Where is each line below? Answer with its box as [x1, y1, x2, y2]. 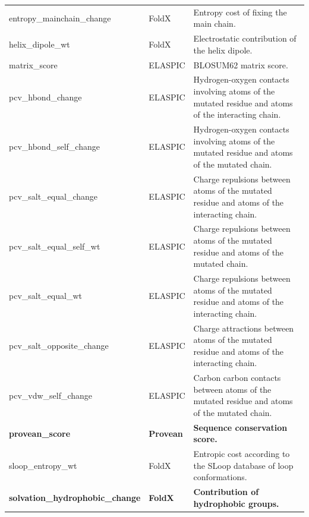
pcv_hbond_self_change [9, 140, 100, 153]
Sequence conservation [193, 421, 288, 433]
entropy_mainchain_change [9, 11, 111, 24]
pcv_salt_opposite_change [9, 339, 109, 351]
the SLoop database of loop [193, 459, 294, 471]
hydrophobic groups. [193, 497, 279, 509]
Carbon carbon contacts [193, 371, 281, 384]
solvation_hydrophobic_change [9, 491, 141, 504]
